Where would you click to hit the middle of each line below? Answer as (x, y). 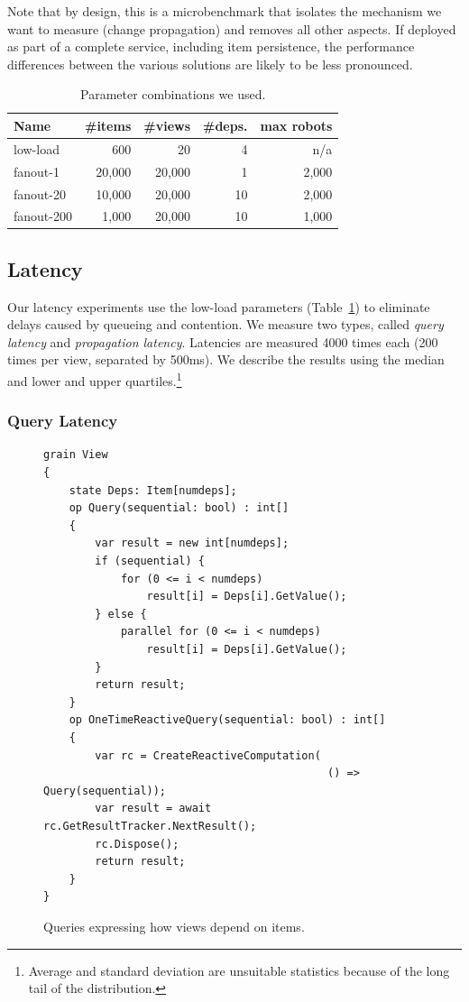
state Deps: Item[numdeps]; (153, 490)
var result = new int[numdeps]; (192, 543)
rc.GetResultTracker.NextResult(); (150, 826)
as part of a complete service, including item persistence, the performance (211, 46)
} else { (121, 614)
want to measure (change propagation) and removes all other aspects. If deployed (232, 28)
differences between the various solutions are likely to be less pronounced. (210, 64)
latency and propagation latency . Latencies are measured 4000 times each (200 (223, 341)
